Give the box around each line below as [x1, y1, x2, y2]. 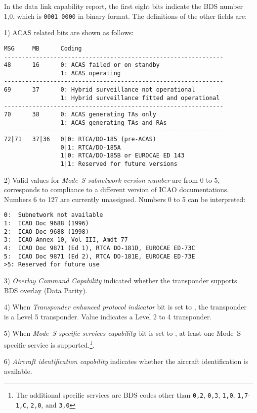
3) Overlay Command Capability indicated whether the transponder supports [4, 275, 237, 286]
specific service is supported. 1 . [4, 338, 95, 350]
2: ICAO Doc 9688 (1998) [4, 228, 89, 235]
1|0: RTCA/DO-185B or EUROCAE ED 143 [60, 152, 185, 159]
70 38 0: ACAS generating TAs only [4, 111, 156, 118]
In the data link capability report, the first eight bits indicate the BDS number [4, 1, 243, 11]
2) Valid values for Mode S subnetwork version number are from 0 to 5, [4, 174, 220, 185]
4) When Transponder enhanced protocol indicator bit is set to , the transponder [4, 302, 247, 312]
